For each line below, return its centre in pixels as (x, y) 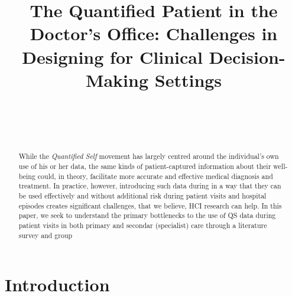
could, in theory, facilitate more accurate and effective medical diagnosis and (155, 176)
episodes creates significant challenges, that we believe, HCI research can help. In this (150, 205)
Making (117, 79)
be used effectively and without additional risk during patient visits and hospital (142, 195)
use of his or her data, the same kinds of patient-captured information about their (145, 166)
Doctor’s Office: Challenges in (154, 33)
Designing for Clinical (112, 56)
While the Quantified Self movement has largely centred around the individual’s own (149, 156)
